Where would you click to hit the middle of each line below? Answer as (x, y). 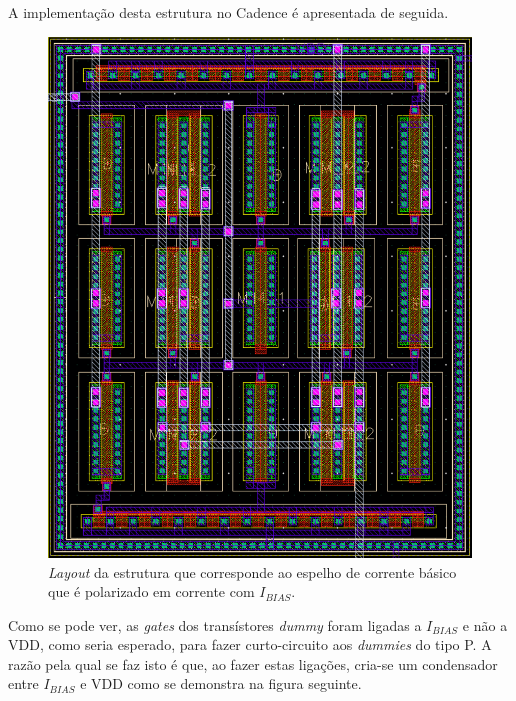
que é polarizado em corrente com (151, 591)
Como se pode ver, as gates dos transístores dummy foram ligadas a (215, 624)
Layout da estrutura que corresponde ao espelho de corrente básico (252, 571)
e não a (485, 624)
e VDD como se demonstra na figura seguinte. (221, 683)
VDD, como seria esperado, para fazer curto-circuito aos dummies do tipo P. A (250, 644)
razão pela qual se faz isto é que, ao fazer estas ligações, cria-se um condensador (253, 663)
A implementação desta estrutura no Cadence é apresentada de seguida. (228, 12)
